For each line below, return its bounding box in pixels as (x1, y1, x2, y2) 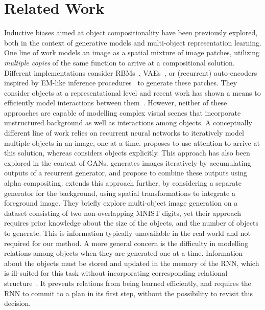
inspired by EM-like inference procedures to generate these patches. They (4, 77, 237, 88)
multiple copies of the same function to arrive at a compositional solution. (4, 57, 235, 68)
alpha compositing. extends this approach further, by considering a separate (4, 178, 242, 188)
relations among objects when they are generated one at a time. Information (4, 248, 243, 258)
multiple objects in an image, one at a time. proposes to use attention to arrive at (4, 137, 260, 148)
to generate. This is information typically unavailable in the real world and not (4, 228, 251, 238)
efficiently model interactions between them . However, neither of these (4, 97, 227, 108)
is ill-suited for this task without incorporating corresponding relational (4, 268, 228, 278)
